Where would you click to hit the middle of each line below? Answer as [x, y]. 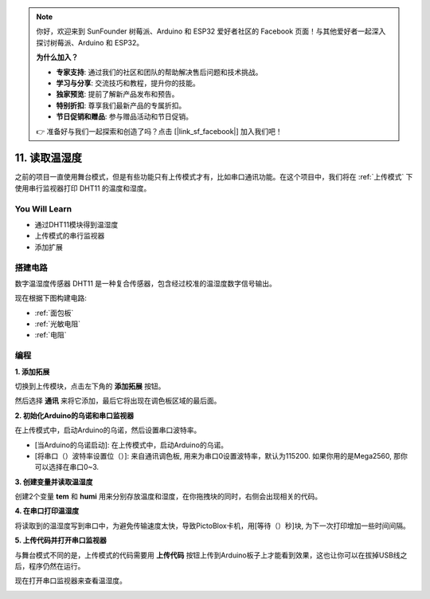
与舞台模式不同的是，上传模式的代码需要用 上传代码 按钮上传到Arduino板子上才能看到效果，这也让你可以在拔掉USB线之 [211, 555]
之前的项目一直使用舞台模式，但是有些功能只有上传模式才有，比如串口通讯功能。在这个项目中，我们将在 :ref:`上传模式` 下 [214, 177]
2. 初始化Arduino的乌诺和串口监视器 [74, 416]
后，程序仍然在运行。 [50, 566]
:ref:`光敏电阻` [58, 324]
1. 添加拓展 [32, 372]
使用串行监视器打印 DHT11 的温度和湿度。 [83, 188]
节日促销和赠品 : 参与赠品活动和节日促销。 [124, 116]
